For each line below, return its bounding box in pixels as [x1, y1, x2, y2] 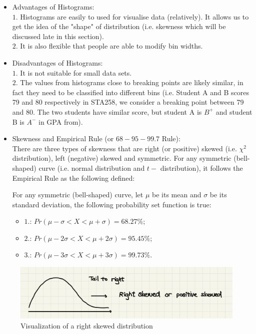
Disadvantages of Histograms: [12, 57, 103, 68]
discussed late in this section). [12, 31, 104, 41]
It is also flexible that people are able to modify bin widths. [20, 41, 203, 51]
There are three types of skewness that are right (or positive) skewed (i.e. [12, 143, 237, 153]
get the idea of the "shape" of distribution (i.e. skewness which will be [12, 21, 226, 32]
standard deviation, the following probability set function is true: [12, 199, 211, 209]
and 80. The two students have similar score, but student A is [12, 106, 202, 117]
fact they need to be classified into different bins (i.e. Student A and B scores [12, 87, 249, 97]
